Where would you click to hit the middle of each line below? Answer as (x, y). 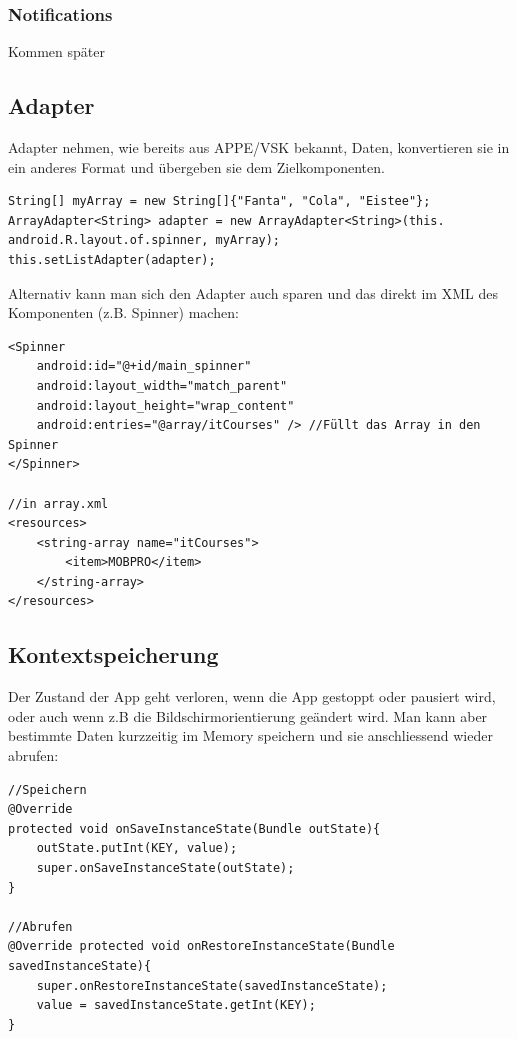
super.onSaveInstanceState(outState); (165, 868)
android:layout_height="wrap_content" (165, 405)
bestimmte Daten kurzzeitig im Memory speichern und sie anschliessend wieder (250, 735)
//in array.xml (58, 503)
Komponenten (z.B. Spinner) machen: (123, 312)
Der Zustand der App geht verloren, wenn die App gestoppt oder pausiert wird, (252, 696)
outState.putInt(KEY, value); (137, 848)
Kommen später (56, 51)
